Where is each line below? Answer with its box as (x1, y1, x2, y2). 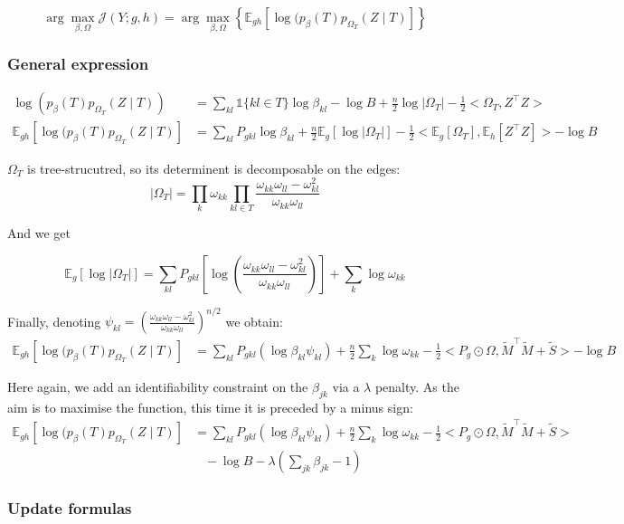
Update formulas (7, 497, 132, 519)
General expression (7, 52, 149, 75)
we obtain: (225, 311, 283, 330)
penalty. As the (374, 376, 459, 395)
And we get (7, 224, 71, 243)
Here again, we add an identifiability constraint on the (7, 376, 308, 395)
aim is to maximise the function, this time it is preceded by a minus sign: (7, 397, 413, 416)
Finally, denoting (7, 311, 101, 330)
